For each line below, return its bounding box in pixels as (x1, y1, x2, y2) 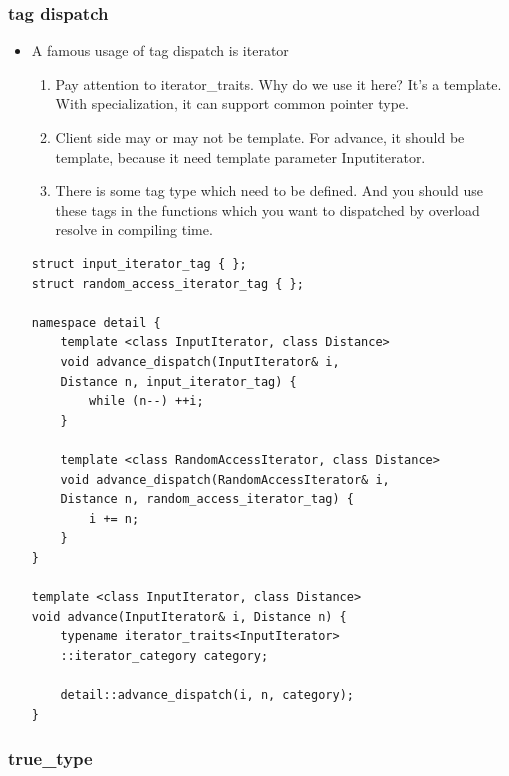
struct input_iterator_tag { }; (31, 256, 247, 271)
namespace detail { (31, 315, 161, 330)
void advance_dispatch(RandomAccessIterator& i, (60, 472, 390, 487)
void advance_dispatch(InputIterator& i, (60, 354, 340, 369)
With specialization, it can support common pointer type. (55, 93, 409, 114)
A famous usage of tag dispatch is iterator (31, 40, 289, 61)
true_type (8, 746, 93, 771)
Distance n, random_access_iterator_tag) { (60, 492, 354, 507)
